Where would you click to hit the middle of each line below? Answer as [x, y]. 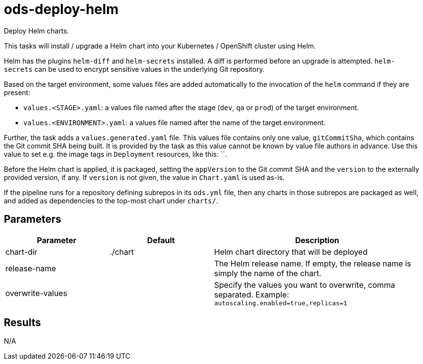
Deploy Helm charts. [36, 31]
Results [23, 323]
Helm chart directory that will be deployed [291, 252]
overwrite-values [36, 293]
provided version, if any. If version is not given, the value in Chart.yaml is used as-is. [144, 177]
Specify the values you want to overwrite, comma [305, 285]
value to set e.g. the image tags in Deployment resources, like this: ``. [116, 154]
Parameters [33, 219]
